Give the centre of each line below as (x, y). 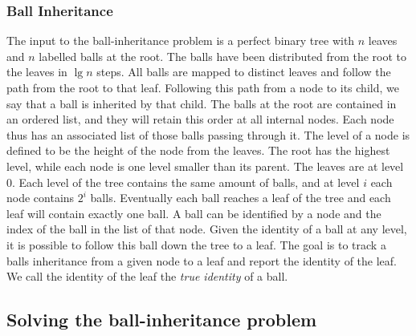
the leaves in (37, 72)
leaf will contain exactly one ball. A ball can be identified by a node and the (194, 213)
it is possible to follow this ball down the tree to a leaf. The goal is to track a (196, 244)
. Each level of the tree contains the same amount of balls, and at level (186, 182)
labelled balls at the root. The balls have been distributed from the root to (223, 56)
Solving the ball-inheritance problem (162, 320)
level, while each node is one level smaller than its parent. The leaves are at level (205, 166)
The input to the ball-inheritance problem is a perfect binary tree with (181, 40)
